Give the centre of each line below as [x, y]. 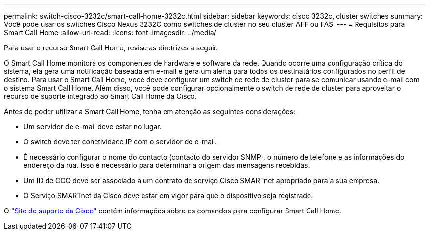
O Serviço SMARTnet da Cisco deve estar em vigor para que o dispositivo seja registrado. [168, 196]
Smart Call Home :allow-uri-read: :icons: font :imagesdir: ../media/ [110, 33]
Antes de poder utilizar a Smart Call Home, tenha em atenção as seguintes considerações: [150, 111]
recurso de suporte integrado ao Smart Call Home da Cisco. [100, 96]
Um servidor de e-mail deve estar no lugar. [93, 127]
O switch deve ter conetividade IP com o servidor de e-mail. [120, 142]
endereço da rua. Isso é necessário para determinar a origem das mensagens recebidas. [167, 165]
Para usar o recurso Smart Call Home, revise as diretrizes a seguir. [111, 48]
